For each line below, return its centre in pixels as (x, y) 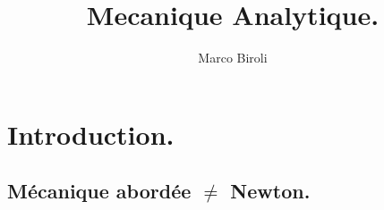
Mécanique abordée (99, 191)
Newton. (270, 191)
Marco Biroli (233, 58)
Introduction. (91, 134)
